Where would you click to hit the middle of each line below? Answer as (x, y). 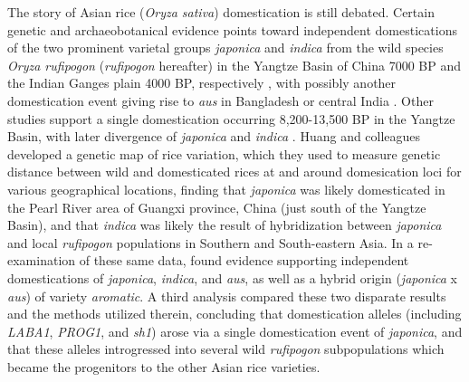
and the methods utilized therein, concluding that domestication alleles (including (234, 314)
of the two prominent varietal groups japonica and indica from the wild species (225, 48)
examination (42, 260)
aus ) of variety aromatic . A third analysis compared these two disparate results (227, 296)
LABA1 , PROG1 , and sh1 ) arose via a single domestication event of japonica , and (235, 331)
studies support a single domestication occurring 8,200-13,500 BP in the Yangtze (231, 118)
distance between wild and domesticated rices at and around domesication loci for (234, 172)
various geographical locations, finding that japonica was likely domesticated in (226, 189)
